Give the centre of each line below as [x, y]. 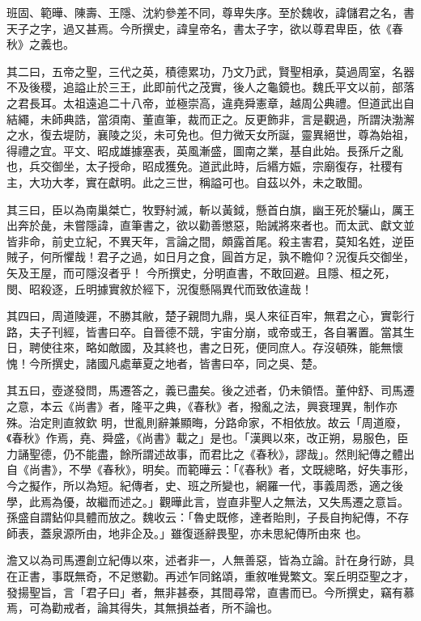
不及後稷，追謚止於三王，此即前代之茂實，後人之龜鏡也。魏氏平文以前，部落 [210, 87]
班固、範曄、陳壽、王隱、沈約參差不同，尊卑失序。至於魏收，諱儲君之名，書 [210, 12]
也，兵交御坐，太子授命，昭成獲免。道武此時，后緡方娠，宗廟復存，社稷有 [205, 166]
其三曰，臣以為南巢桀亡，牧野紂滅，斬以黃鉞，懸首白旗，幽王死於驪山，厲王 [210, 209]
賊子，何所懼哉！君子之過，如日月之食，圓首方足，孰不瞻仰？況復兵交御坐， [210, 257]
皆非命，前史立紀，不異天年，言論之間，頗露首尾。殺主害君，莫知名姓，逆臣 [210, 241]
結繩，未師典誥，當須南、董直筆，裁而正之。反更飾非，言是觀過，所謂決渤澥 [210, 118]
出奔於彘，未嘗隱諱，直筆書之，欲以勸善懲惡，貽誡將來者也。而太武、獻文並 [210, 225]
